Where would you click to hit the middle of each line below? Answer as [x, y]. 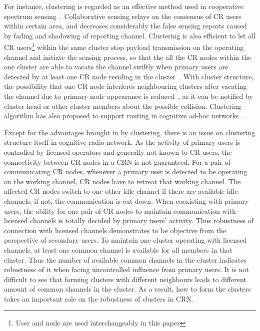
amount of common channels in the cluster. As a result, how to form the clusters [127, 289]
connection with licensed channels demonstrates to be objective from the [115, 230]
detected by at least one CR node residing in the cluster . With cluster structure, [129, 76]
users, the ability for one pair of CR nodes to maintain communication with [120, 210]
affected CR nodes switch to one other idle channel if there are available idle [121, 191]
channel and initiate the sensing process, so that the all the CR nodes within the [128, 57]
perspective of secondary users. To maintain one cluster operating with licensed [125, 240]
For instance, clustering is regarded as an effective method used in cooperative [124, 6]
